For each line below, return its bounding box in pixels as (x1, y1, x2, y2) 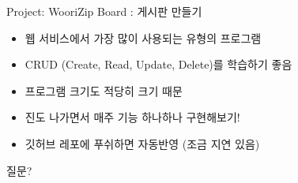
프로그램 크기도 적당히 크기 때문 (25, 82, 183, 99)
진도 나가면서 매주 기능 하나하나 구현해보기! (25, 109, 240, 125)
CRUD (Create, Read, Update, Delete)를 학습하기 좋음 (25, 56, 292, 73)
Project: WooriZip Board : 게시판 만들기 (6, 3, 202, 19)
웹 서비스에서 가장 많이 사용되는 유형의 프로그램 (25, 29, 262, 46)
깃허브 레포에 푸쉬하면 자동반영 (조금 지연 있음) (25, 135, 260, 151)
